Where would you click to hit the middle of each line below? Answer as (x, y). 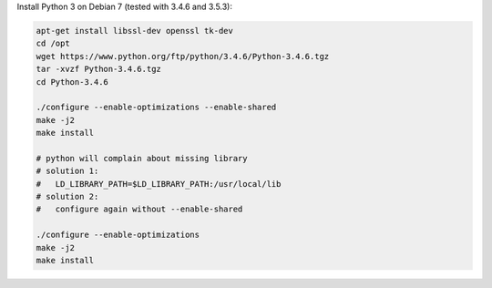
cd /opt (53, 44)
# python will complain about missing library (142, 158)
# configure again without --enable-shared (139, 209)
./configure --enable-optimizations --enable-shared (156, 108)
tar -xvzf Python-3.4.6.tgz (98, 69)
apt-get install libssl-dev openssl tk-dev (135, 31)
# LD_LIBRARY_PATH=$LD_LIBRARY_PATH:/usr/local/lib (159, 184)
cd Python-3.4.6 (72, 82)
